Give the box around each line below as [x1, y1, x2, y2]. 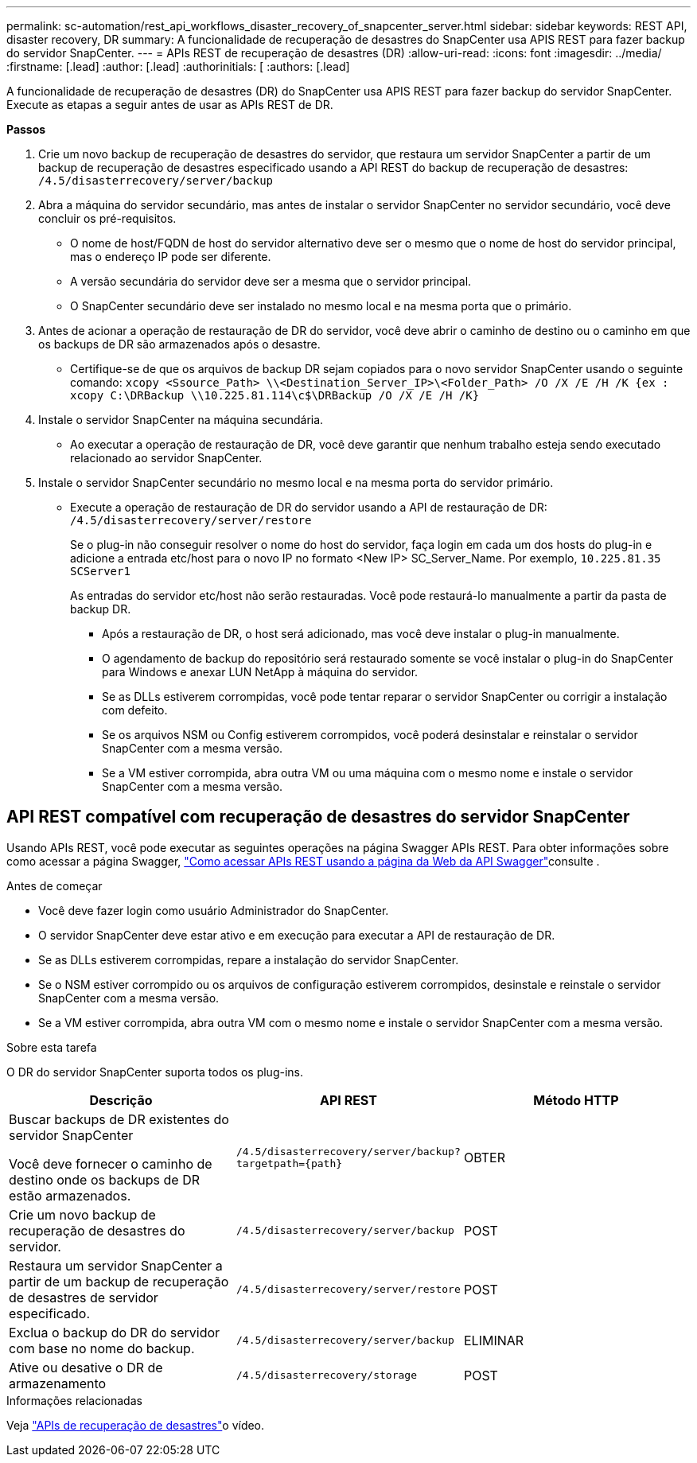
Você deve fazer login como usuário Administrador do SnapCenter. [38, 903, 389, 917]
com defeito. [102, 703, 168, 717]
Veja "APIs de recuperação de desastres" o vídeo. [6, 1418, 265, 1432]
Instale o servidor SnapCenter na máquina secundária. [38, 413, 324, 426]
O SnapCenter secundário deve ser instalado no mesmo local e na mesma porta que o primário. [70, 299, 572, 313]
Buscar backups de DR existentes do [9, 1111, 229, 1127]
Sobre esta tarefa [6, 1040, 97, 1054]
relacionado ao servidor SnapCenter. [70, 451, 263, 465]
